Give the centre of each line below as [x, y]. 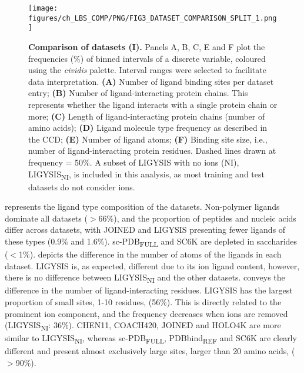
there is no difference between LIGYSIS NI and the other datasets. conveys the [145, 278]
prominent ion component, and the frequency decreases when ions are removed [146, 313]
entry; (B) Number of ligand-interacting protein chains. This [138, 93]
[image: [43, 8]
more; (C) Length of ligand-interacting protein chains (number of [147, 116]
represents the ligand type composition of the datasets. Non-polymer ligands [142, 207]
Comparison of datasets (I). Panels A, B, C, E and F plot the [147, 46]
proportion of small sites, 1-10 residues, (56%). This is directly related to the [143, 302]
